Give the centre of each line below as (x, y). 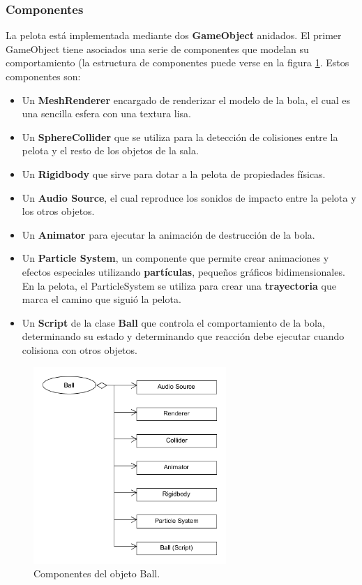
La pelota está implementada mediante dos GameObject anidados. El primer (174, 35)
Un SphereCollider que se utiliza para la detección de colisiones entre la (180, 136)
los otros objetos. (58, 211)
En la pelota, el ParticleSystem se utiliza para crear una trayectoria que (179, 285)
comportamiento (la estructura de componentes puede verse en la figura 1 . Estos (178, 62)
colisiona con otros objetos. (80, 349)
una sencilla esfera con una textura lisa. (106, 113)
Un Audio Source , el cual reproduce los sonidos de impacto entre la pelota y (189, 197)
